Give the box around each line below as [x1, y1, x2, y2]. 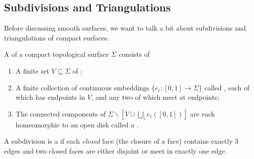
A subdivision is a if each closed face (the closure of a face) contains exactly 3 [4, 136, 239, 146]
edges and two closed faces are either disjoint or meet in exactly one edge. [4, 145, 227, 156]
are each [190, 108, 215, 119]
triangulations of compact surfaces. [4, 32, 109, 42]
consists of [118, 49, 150, 59]
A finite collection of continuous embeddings [15, 82, 149, 92]
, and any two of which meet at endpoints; [91, 92, 219, 102]
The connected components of [15, 108, 106, 119]
